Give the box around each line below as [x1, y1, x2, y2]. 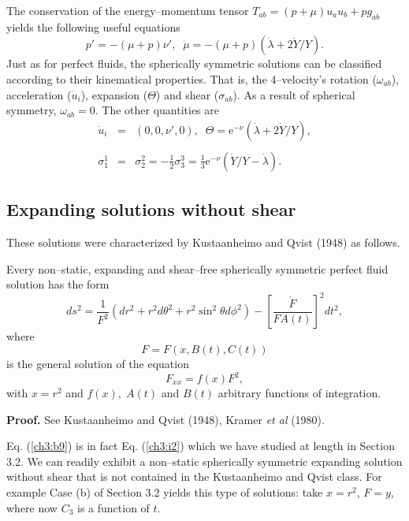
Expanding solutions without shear [6, 197, 296, 221]
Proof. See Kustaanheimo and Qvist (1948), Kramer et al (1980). [6, 411, 325, 427]
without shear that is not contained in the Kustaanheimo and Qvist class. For [6, 468, 382, 485]
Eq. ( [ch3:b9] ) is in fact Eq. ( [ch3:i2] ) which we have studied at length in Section [6, 437, 395, 454]
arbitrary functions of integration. [218, 385, 381, 401]
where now [6, 499, 58, 515]
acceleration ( [6, 86, 72, 102]
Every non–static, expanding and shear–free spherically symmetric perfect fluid [6, 260, 389, 277]
